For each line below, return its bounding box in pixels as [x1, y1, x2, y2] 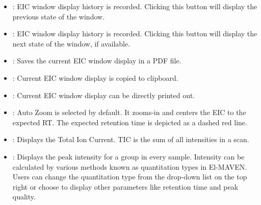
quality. [12, 191, 36, 202]
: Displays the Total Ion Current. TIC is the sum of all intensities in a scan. [12, 134, 249, 145]
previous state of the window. [12, 11, 105, 21]
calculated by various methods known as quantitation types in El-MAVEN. [12, 161, 247, 172]
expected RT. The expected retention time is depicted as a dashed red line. [12, 117, 247, 127]
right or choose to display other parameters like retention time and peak [12, 181, 239, 192]
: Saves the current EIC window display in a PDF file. [12, 55, 181, 66]
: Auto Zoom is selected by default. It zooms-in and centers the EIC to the [12, 107, 246, 118]
